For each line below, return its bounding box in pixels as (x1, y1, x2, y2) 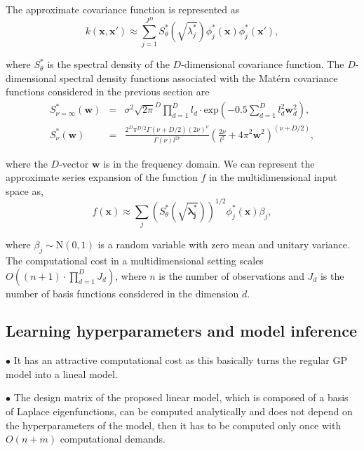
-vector (59, 156, 89, 170)
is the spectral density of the (47, 57, 170, 72)
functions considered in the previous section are (6, 84, 210, 99)
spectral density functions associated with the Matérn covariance (60, 70, 338, 85)
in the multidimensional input (208, 170, 337, 184)
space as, (6, 183, 43, 198)
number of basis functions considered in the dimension (6, 285, 239, 300)
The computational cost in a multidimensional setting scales (6, 253, 264, 267)
